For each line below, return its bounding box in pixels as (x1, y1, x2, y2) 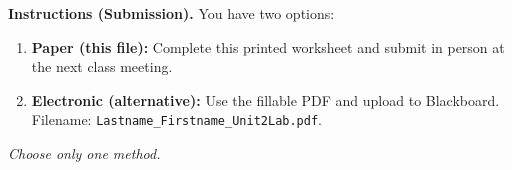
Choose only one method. (8, 143, 161, 164)
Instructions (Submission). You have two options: (8, 3, 335, 23)
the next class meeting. (31, 56, 173, 77)
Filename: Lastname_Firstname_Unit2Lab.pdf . (31, 109, 322, 130)
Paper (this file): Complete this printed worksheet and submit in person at (31, 36, 505, 57)
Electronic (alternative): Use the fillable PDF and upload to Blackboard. (31, 89, 500, 110)
